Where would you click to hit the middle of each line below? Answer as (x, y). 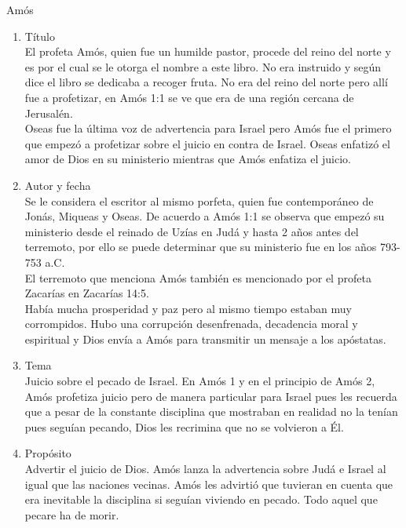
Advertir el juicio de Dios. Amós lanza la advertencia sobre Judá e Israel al (205, 469)
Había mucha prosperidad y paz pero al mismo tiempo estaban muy (188, 308)
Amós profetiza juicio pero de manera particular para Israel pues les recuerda (211, 396)
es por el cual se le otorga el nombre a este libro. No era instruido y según (203, 66)
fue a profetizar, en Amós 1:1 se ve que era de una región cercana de (189, 97)
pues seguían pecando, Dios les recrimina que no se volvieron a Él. (184, 426)
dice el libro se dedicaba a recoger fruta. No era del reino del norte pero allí (206, 82)
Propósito (48, 453)
